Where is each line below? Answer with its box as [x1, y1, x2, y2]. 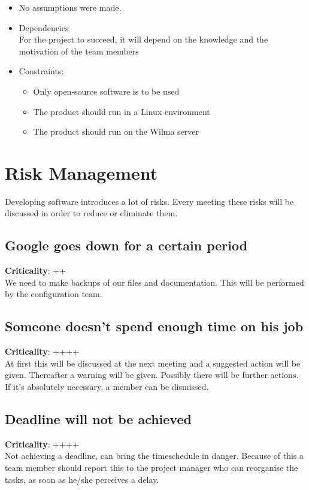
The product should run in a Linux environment [33, 105, 210, 117]
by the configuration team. [5, 288, 102, 300]
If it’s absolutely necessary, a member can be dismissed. [5, 380, 209, 393]
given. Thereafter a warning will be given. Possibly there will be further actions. [5, 368, 299, 381]
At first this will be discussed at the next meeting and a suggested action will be [5, 356, 301, 369]
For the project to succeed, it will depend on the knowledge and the [19, 33, 268, 46]
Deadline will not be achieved [5, 410, 192, 428]
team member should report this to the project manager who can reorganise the [5, 461, 298, 474]
